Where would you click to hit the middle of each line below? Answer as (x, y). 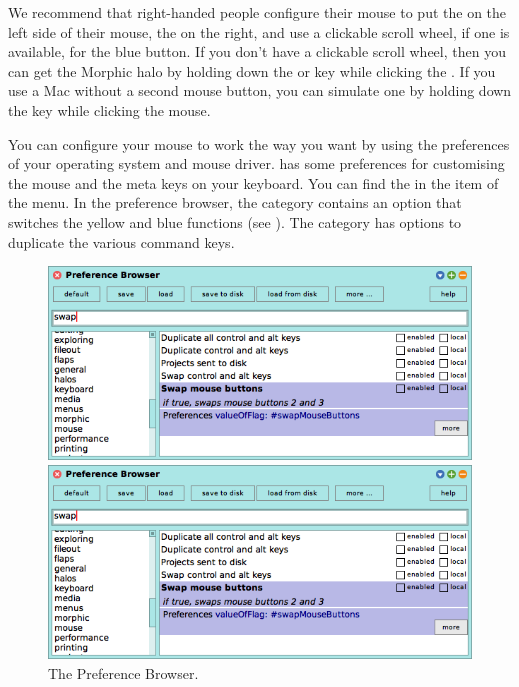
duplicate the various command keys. (121, 241)
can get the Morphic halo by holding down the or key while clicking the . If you (252, 70)
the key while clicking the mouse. (109, 109)
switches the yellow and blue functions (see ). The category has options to (235, 221)
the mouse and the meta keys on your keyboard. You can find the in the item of (253, 182)
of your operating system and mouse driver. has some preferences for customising (256, 163)
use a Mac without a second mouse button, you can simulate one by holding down (260, 90)
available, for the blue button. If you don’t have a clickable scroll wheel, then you (257, 51)
